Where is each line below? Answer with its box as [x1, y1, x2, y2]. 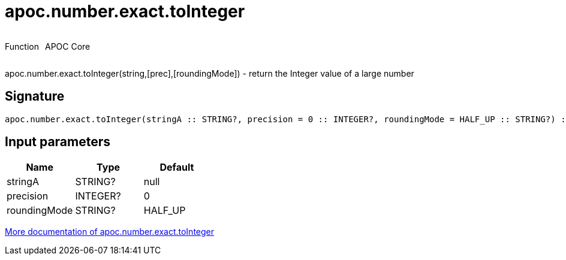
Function [5, 41, 39, 52]
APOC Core [44, 41, 91, 52]
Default [159, 161, 194, 174]
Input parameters [5, 134, 111, 150]
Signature [5, 89, 65, 104]
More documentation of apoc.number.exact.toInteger [5, 226, 215, 237]
